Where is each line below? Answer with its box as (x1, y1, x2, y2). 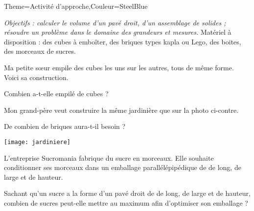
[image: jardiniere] (4, 138, 71, 146)
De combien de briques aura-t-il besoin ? (4, 121, 126, 131)
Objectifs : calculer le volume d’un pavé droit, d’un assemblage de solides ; (4, 17, 226, 27)
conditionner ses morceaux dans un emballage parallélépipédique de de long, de (4, 162, 241, 172)
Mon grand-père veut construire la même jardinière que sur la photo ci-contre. (4, 105, 239, 115)
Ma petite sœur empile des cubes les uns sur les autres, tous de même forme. (4, 62, 234, 72)
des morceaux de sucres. (4, 46, 76, 56)
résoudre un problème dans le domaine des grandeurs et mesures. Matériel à (4, 27, 231, 37)
